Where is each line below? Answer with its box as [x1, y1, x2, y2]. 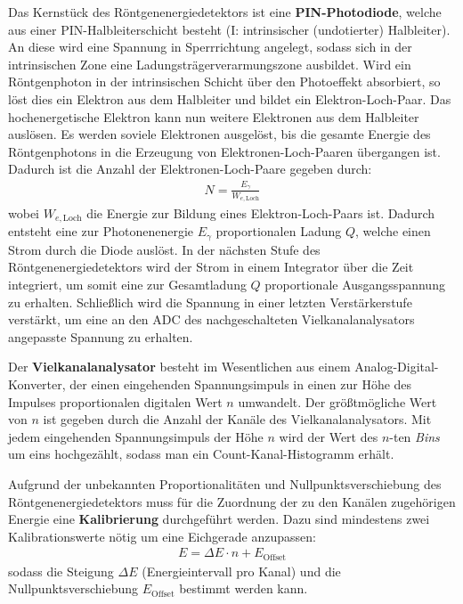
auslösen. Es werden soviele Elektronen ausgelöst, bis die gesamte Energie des [8, 125, 431, 143]
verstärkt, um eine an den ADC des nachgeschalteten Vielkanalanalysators [8, 310, 415, 329]
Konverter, [8, 374, 66, 393]
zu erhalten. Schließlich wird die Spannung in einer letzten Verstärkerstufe [8, 292, 412, 311]
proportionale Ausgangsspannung [264, 275, 445, 294]
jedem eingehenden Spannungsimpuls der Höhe [8, 427, 264, 445]
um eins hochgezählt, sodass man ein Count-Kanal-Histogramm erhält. [8, 445, 394, 463]
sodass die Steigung [8, 561, 114, 580]
